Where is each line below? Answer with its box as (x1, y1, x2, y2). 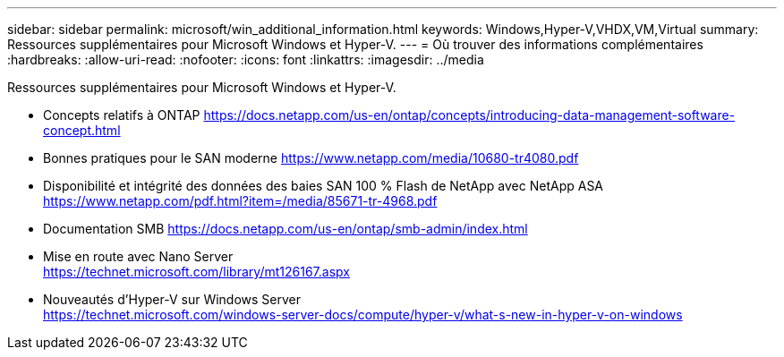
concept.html (43, 123, 121, 138)
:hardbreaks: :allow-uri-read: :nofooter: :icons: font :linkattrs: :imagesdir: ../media (7, 52, 484, 67)
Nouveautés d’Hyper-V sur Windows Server (43, 292, 302, 307)
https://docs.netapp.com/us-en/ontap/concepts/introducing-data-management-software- (203, 107, 736, 123)
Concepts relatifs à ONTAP (43, 107, 200, 123)
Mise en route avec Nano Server (43, 249, 234, 264)
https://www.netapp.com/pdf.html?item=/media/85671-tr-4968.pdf (43, 193, 438, 208)
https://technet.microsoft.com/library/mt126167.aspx (43, 264, 350, 279)
